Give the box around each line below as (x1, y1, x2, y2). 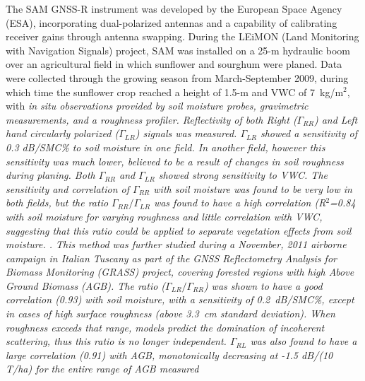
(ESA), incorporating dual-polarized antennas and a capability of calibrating (6, 15, 337, 30)
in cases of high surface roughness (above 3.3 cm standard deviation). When (6, 306, 335, 321)
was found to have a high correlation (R (153, 195, 326, 210)
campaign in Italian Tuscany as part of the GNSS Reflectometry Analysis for (6, 250, 337, 265)
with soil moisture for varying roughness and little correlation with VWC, (6, 209, 323, 223)
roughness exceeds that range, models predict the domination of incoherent (6, 320, 325, 334)
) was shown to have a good (203, 278, 323, 293)
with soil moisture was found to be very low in (153, 181, 352, 196)
